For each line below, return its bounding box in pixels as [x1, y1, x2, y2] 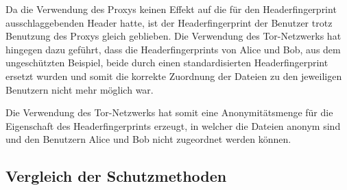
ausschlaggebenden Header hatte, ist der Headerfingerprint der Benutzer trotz [5, 15, 333, 29]
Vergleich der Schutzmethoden [5, 165, 227, 187]
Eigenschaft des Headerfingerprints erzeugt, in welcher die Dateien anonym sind [5, 118, 341, 133]
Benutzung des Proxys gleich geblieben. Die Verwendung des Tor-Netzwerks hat [5, 29, 342, 43]
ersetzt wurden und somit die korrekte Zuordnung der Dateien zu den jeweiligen [5, 68, 342, 83]
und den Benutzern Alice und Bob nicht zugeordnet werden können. [5, 132, 291, 146]
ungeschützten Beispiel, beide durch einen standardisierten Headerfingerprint [5, 55, 328, 70]
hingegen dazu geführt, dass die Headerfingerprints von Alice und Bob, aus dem [5, 42, 341, 56]
